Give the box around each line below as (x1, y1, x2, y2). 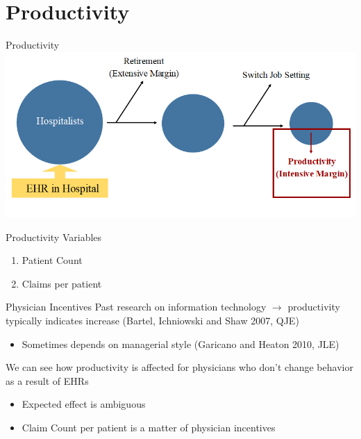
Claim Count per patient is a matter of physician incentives (22, 420, 276, 434)
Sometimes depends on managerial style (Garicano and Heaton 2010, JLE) (22, 336, 339, 351)
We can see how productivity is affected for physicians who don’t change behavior (6, 360, 353, 374)
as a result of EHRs (6, 373, 89, 388)
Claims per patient (22, 276, 102, 290)
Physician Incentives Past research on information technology (6, 299, 267, 314)
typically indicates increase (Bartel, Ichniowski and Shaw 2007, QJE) (6, 313, 299, 327)
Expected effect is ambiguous (22, 397, 146, 411)
